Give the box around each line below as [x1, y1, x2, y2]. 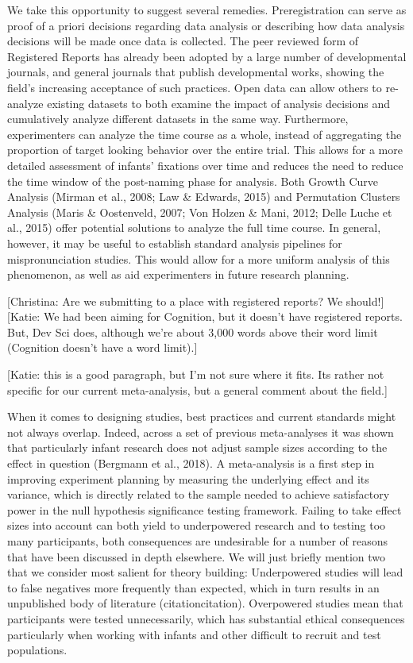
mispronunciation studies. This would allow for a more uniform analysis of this [7, 250, 390, 267]
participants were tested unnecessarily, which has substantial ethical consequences [7, 610, 405, 626]
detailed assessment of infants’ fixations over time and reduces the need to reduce [7, 156, 403, 173]
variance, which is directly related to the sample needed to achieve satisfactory [7, 486, 390, 503]
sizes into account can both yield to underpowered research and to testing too [7, 517, 386, 534]
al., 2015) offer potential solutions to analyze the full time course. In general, [7, 219, 381, 236]
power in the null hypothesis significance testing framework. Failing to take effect [7, 501, 402, 518]
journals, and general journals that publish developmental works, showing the [7, 64, 384, 80]
